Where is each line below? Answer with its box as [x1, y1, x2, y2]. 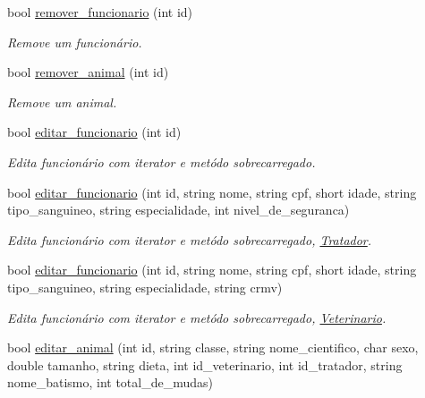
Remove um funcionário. [7, 32, 142, 51]
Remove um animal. [7, 92, 117, 111]
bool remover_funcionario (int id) [7, 3, 193, 21]
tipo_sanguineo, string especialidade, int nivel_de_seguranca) [7, 200, 350, 219]
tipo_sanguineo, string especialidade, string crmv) [7, 277, 283, 296]
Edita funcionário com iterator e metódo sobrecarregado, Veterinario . [7, 308, 387, 326]
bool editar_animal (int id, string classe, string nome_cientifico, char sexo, [7, 338, 419, 357]
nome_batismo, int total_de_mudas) [7, 373, 213, 392]
